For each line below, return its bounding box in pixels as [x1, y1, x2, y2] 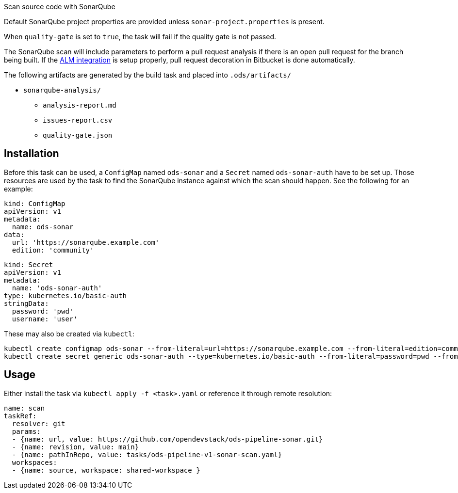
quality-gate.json [43, 131, 113, 139]
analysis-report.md [43, 101, 116, 109]
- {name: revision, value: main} [12, 443, 139, 451]
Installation [4, 147, 59, 160]
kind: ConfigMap [4, 199, 65, 207]
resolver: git [12, 419, 65, 428]
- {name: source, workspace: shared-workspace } [12, 466, 200, 474]
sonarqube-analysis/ [23, 86, 101, 94]
